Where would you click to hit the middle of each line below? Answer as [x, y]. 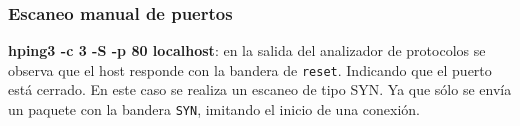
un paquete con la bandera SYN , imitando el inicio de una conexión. [214, 109]
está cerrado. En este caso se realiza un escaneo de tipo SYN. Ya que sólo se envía [260, 89]
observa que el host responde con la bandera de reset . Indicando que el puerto [250, 69]
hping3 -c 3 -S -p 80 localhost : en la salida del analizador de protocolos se [247, 50]
